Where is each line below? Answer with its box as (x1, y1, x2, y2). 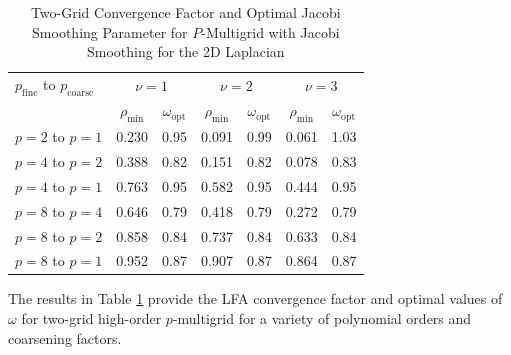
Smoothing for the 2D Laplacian (87, 41, 285, 62)
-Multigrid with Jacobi (201, 21, 340, 42)
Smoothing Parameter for (32, 21, 188, 42)
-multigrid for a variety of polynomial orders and (172, 308, 472, 329)
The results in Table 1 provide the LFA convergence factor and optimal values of (8, 288, 503, 309)
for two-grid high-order (21, 308, 162, 329)
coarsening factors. (8, 327, 122, 348)
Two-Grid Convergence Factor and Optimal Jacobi (30, 2, 341, 22)
